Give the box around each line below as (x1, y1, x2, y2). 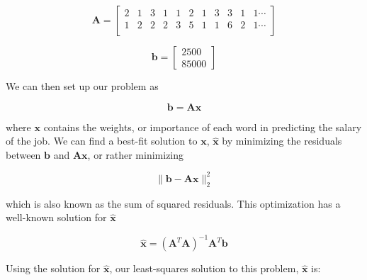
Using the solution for (6, 261, 101, 276)
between (6, 147, 41, 162)
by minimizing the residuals (222, 133, 342, 148)
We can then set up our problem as (6, 79, 159, 93)
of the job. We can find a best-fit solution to (6, 133, 198, 148)
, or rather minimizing (87, 147, 184, 162)
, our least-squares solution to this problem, (109, 261, 299, 276)
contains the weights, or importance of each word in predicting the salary (43, 119, 362, 134)
